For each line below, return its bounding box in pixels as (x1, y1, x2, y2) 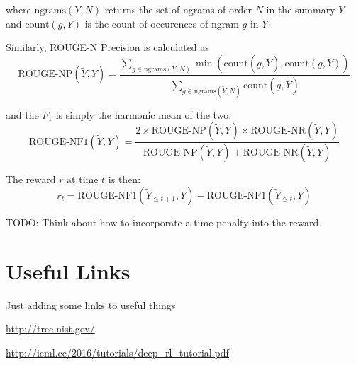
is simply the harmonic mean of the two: (55, 107, 232, 122)
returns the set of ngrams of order (104, 2, 252, 16)
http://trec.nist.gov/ (6, 321, 95, 336)
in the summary (266, 2, 335, 16)
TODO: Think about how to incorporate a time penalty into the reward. (6, 214, 322, 229)
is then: (108, 172, 141, 187)
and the (6, 107, 39, 122)
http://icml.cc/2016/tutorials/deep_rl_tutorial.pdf (6, 344, 229, 359)
